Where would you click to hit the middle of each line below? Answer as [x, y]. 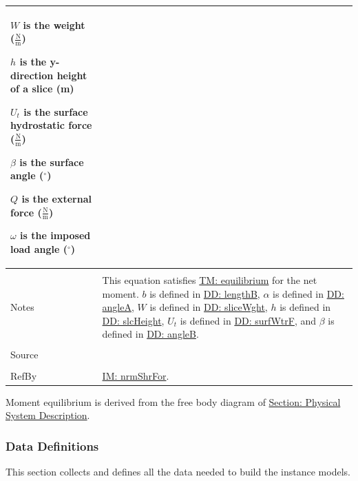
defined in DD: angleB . [150, 334]
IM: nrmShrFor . [136, 375]
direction [32, 75]
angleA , [118, 307]
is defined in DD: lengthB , [205, 293]
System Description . [48, 415]
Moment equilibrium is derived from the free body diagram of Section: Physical [173, 401]
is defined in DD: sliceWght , [209, 307]
